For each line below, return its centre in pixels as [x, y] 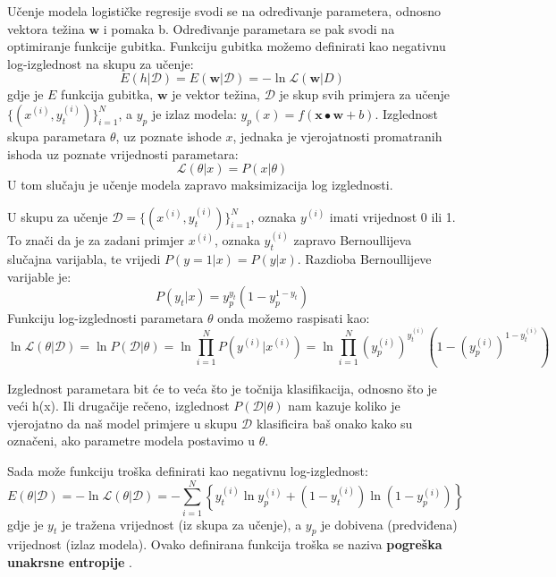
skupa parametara [57, 136]
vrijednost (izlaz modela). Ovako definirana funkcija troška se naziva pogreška [225, 544]
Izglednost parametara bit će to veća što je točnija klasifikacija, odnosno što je [222, 388]
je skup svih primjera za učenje [364, 94]
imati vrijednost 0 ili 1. [392, 216]
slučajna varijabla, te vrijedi [84, 258]
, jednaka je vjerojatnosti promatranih [337, 136]
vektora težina [46, 28]
